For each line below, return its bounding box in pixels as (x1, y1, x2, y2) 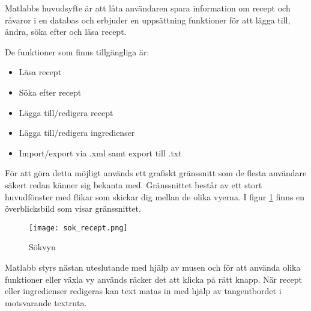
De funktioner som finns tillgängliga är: (5, 45, 149, 58)
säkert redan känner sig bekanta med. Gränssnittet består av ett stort (5, 178, 262, 191)
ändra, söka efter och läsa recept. (5, 25, 127, 38)
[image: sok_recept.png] (29, 223, 128, 232)
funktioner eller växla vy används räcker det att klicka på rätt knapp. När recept (5, 273, 303, 285)
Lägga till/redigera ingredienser (19, 126, 135, 139)
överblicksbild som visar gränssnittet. (5, 202, 141, 215)
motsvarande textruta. (5, 296, 87, 309)
